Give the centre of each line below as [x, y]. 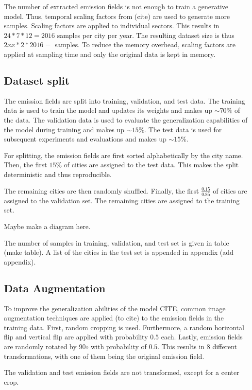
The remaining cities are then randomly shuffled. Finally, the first [101, 190]
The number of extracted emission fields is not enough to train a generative [116, 6]
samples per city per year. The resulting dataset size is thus [146, 35]
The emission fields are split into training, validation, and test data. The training [125, 100]
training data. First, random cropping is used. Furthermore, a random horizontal [124, 327]
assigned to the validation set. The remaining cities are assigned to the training [122, 200]
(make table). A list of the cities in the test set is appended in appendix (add [119, 252]
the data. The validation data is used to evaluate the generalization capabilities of [126, 119]
